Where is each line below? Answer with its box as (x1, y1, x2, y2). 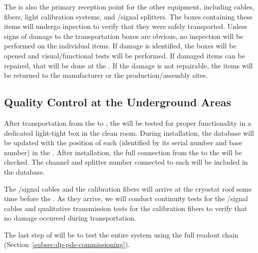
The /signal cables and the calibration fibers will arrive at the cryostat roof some (4, 183, 252, 194)
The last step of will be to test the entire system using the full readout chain (4, 229, 239, 240)
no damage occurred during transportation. (4, 213, 136, 223)
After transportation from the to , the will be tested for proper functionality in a (4, 117, 252, 128)
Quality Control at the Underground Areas (4, 94, 232, 110)
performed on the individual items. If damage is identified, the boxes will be (4, 40, 237, 51)
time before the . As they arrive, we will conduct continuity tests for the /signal (4, 193, 248, 204)
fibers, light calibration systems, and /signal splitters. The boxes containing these (4, 11, 253, 21)
